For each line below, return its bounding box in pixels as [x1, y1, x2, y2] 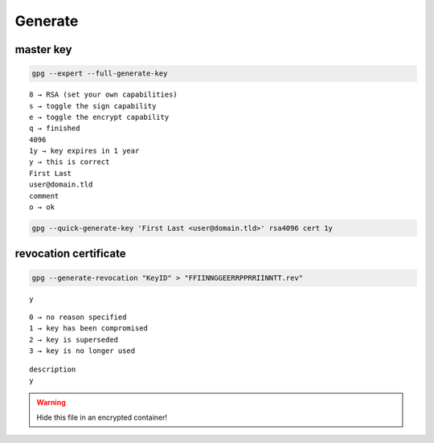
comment [29, 191, 59, 200]
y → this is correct [29, 158, 110, 166]
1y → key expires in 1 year [29, 146, 140, 156]
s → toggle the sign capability [29, 101, 157, 110]
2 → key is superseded [29, 334, 119, 344]
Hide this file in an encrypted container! [36, 412, 168, 422]
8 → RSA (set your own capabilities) [29, 90, 178, 100]
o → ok [29, 203, 55, 212]
